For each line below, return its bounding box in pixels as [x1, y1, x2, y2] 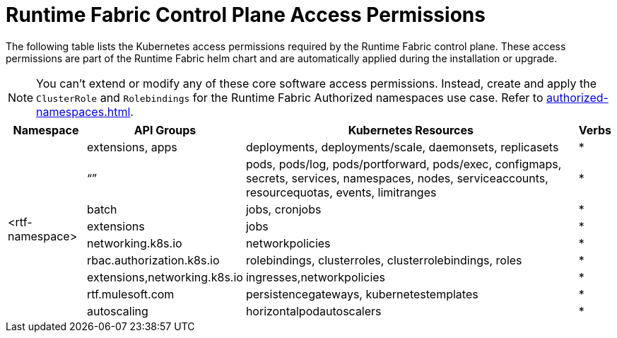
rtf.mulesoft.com [86, 286, 175, 301]
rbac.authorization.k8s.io [86, 252, 220, 267]
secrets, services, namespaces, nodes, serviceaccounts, [245, 170, 548, 185]
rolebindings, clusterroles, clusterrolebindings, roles [245, 252, 522, 267]
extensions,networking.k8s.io [86, 269, 243, 284]
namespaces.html [36, 104, 131, 119]
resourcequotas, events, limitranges [245, 185, 437, 199]
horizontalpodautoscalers [245, 303, 382, 318]
